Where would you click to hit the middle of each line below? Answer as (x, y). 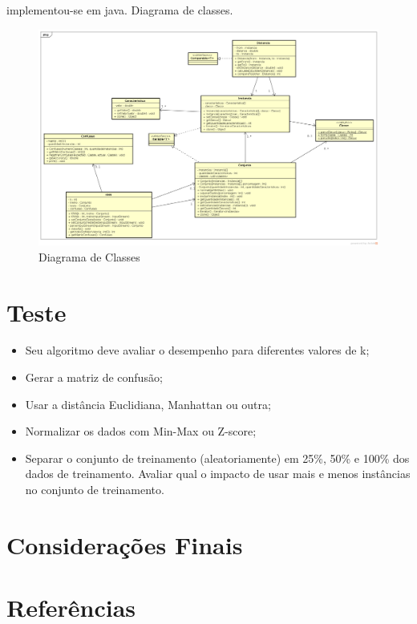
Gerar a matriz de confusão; (94, 377)
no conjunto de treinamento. (95, 490)
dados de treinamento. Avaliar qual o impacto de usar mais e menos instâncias (218, 474)
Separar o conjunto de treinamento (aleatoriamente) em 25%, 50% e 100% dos (217, 458)
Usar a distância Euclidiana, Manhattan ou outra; (148, 404)
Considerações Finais (125, 544)
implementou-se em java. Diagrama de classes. (120, 10)
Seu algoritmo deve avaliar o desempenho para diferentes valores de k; (197, 350)
